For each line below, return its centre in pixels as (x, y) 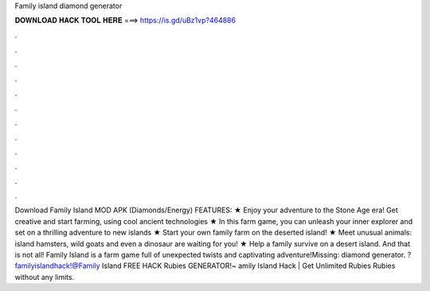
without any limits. (45, 277)
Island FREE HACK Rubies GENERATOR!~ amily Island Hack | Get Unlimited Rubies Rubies (248, 266)
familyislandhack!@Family (57, 266)
